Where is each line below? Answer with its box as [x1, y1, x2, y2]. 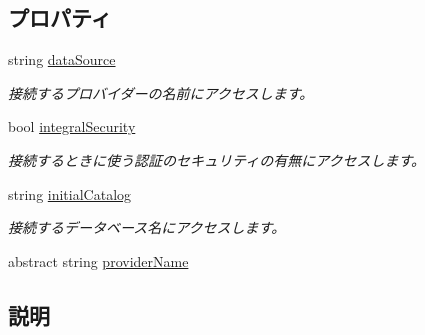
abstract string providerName [8, 250, 189, 271]
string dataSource [8, 49, 116, 70]
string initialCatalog [8, 183, 132, 204]
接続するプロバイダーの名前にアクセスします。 [8, 82, 314, 103]
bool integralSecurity [8, 116, 136, 137]
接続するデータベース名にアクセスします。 [8, 217, 286, 238]
